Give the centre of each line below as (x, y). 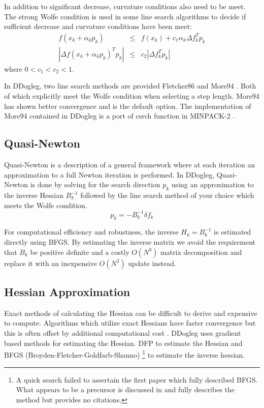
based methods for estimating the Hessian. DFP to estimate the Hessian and (123, 343)
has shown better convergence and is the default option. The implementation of (128, 106)
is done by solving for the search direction (95, 184)
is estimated (233, 232)
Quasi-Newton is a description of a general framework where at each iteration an (130, 165)
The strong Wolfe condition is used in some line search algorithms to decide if (125, 16)
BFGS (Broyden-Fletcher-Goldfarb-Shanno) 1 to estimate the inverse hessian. (124, 354)
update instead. (152, 263)
